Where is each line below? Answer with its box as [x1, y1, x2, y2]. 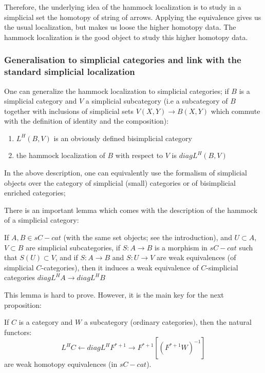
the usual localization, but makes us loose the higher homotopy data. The [4, 22, 236, 32]
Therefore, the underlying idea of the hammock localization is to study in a [4, 2, 241, 12]
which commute [211, 105, 260, 116]
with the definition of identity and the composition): [4, 115, 169, 126]
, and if [55, 252, 78, 263]
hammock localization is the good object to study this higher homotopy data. [4, 31, 248, 42]
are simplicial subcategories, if [26, 242, 120, 252]
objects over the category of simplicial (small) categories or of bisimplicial [4, 177, 236, 188]
